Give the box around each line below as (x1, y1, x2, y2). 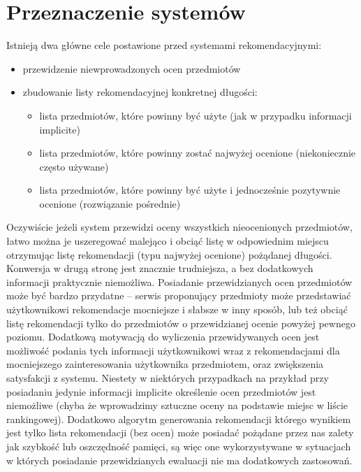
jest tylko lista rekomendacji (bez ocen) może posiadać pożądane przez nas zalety (6, 425, 354, 440)
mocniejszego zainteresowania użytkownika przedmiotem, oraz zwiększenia (6, 357, 324, 371)
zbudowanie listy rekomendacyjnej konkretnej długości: (22, 85, 258, 99)
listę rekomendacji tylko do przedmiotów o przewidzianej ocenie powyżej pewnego (6, 315, 355, 330)
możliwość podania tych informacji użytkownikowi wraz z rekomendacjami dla (6, 343, 340, 357)
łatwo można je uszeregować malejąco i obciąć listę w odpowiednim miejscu (6, 234, 329, 248)
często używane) (39, 159, 109, 173)
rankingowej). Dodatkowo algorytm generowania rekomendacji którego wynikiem (6, 411, 351, 426)
